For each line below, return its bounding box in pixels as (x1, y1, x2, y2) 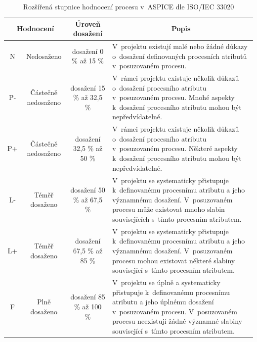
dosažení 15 (70, 82, 105, 93)
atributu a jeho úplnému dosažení (112, 296, 214, 307)
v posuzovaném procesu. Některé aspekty (112, 143, 238, 153)
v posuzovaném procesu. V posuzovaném (112, 306, 237, 316)
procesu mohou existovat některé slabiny (112, 255, 235, 265)
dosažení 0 (72, 46, 104, 56)
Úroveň (75, 18, 101, 29)
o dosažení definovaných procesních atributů (112, 50, 247, 61)
